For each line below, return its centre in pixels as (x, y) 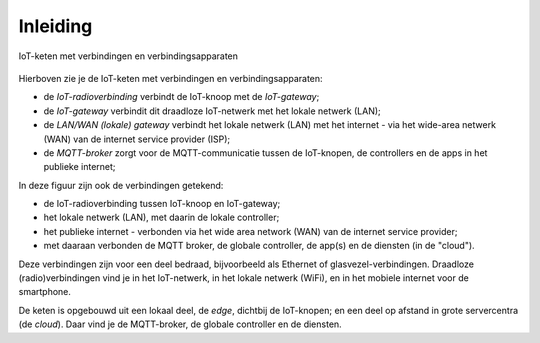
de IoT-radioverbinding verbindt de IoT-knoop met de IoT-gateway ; (181, 97)
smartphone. (45, 292)
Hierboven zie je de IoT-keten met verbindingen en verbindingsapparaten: (171, 78)
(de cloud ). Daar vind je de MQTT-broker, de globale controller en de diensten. (180, 324)
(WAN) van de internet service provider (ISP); (137, 139)
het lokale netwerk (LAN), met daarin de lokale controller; (161, 217)
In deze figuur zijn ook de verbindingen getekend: (121, 185)
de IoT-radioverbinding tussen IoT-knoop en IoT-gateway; (162, 204)
